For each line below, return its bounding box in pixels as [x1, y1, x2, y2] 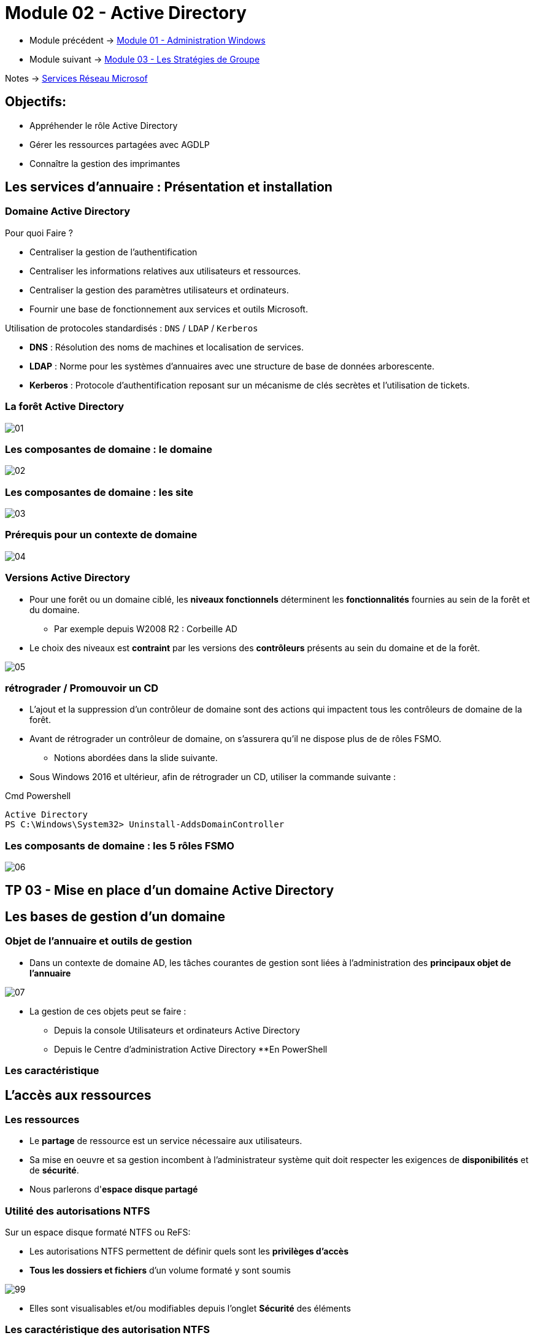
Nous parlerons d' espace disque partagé [29, 1184, 198, 1195]
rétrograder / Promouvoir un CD [5, 681, 159, 694]
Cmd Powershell [5, 791, 71, 802]
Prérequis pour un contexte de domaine [5, 528, 198, 541]
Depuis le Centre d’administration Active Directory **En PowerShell [54, 1043, 328, 1054]
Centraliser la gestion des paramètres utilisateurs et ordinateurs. [29, 284, 289, 295]
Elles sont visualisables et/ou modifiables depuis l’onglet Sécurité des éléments [29, 1303, 351, 1314]
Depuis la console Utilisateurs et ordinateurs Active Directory [54, 1024, 300, 1035]
